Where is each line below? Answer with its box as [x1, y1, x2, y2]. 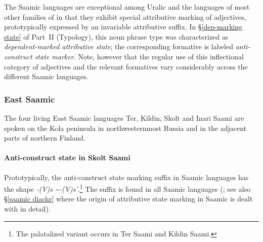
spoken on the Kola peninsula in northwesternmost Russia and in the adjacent [4, 122, 247, 133]
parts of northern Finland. [4, 132, 85, 143]
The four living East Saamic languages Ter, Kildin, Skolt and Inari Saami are [4, 112, 244, 123]
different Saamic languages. [4, 71, 89, 82]
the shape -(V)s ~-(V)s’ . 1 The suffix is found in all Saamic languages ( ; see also [4, 182, 251, 194]
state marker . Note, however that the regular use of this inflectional [34, 51, 244, 61]
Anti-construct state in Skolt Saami [4, 152, 130, 163]
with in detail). [4, 203, 51, 214]
